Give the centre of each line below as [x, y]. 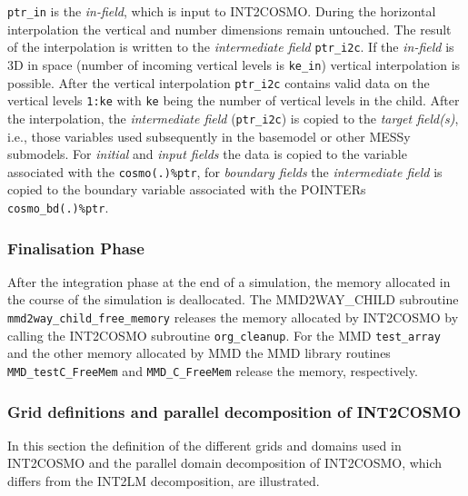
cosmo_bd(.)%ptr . [58, 207]
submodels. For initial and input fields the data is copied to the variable [207, 154]
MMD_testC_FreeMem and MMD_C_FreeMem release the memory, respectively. [213, 370]
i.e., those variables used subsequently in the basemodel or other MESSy [209, 136]
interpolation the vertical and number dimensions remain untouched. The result [229, 29]
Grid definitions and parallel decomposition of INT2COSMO [234, 411]
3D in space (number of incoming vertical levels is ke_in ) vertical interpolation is [234, 64]
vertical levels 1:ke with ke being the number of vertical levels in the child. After [234, 100]
